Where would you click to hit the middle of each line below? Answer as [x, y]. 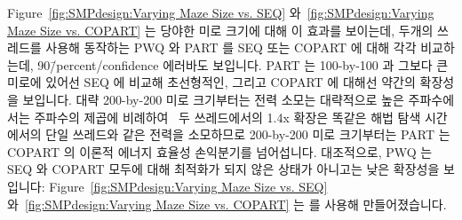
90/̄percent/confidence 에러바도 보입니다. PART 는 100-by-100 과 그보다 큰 [243, 64]
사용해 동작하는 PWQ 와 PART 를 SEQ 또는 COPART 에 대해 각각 [231, 47]
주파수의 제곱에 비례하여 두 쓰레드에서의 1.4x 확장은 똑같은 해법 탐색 [227, 117]
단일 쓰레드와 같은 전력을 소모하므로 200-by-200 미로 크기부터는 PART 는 [248, 134]
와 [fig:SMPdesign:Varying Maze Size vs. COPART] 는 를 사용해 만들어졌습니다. [227, 204]
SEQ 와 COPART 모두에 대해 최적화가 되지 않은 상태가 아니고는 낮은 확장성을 [223, 169]
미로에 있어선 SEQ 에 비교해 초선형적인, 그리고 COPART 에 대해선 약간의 [211, 82]
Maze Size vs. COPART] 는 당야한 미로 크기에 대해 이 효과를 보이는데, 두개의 [220, 30]
